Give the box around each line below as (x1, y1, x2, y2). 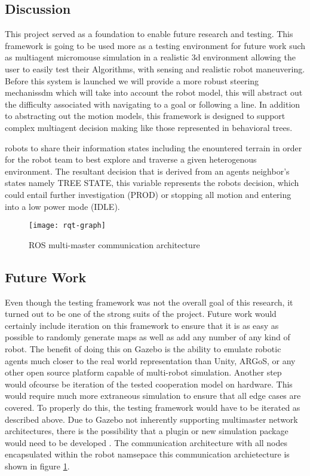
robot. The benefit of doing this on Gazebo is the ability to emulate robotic (5, 342, 281, 355)
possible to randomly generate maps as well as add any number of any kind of (5, 331, 290, 343)
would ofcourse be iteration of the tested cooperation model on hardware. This (5, 377, 293, 390)
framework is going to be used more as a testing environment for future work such (5, 39, 306, 51)
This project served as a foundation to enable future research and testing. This (5, 28, 293, 40)
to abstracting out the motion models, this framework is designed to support (5, 109, 286, 122)
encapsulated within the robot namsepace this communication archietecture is (5, 448, 290, 460)
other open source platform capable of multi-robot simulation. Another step (5, 366, 282, 379)
